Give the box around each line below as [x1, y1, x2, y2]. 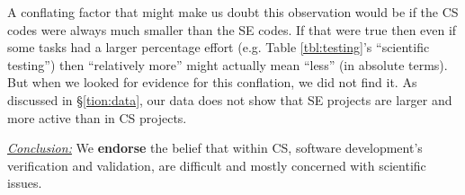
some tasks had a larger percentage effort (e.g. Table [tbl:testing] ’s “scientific [7, 38, 430, 57]
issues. [7, 173, 42, 192]
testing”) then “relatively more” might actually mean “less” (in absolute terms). [7, 55, 448, 74]
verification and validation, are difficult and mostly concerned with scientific [7, 155, 426, 174]
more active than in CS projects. [7, 108, 187, 127]
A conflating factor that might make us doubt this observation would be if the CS [7, 3, 459, 21]
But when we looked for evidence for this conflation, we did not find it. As [7, 73, 417, 92]
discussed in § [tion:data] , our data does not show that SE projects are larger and [7, 90, 452, 109]
